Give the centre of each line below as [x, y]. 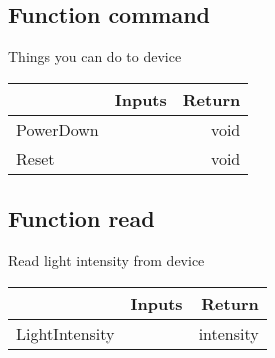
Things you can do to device [95, 56]
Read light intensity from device [106, 260]
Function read [81, 218]
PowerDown [57, 129]
